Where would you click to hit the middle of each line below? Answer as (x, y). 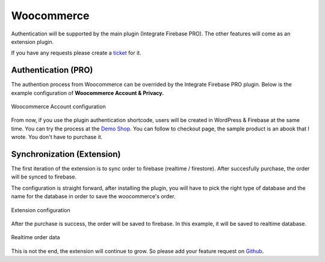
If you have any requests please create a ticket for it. (76, 53)
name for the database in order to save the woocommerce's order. (93, 196)
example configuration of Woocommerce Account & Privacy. (88, 93)
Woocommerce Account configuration (59, 107)
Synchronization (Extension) (66, 154)
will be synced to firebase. (44, 177)
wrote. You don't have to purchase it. (57, 137)
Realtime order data (36, 237)
